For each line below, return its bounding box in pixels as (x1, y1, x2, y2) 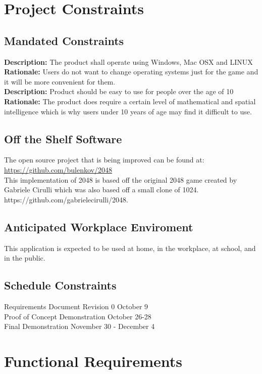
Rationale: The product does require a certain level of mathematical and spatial (4, 96, 256, 106)
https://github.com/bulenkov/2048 (4, 164, 113, 175)
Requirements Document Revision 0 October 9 (4, 301, 148, 311)
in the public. (4, 253, 45, 263)
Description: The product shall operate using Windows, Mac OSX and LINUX (4, 56, 253, 67)
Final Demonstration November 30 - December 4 (4, 321, 155, 331)
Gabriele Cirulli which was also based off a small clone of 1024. (4, 184, 199, 195)
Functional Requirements (4, 350, 182, 371)
